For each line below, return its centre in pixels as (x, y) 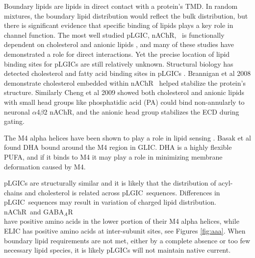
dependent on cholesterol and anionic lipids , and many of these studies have (119, 44)
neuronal (17, 111)
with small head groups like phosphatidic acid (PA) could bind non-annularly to (124, 102)
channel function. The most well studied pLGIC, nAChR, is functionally (114, 35)
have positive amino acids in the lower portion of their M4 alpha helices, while (122, 221)
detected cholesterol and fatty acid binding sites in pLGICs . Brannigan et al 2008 (127, 73)
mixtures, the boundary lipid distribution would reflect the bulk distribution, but (126, 15)
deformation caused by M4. (45, 166)
